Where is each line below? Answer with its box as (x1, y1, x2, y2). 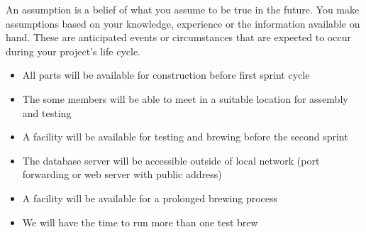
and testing (22, 105, 72, 120)
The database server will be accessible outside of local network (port (22, 153, 320, 167)
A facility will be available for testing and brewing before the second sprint (22, 129, 348, 144)
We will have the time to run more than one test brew (22, 214, 258, 229)
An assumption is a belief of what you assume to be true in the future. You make (6, 2, 360, 16)
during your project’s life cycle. (6, 43, 140, 58)
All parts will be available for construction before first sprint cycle (22, 67, 310, 82)
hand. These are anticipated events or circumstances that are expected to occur (6, 30, 351, 45)
